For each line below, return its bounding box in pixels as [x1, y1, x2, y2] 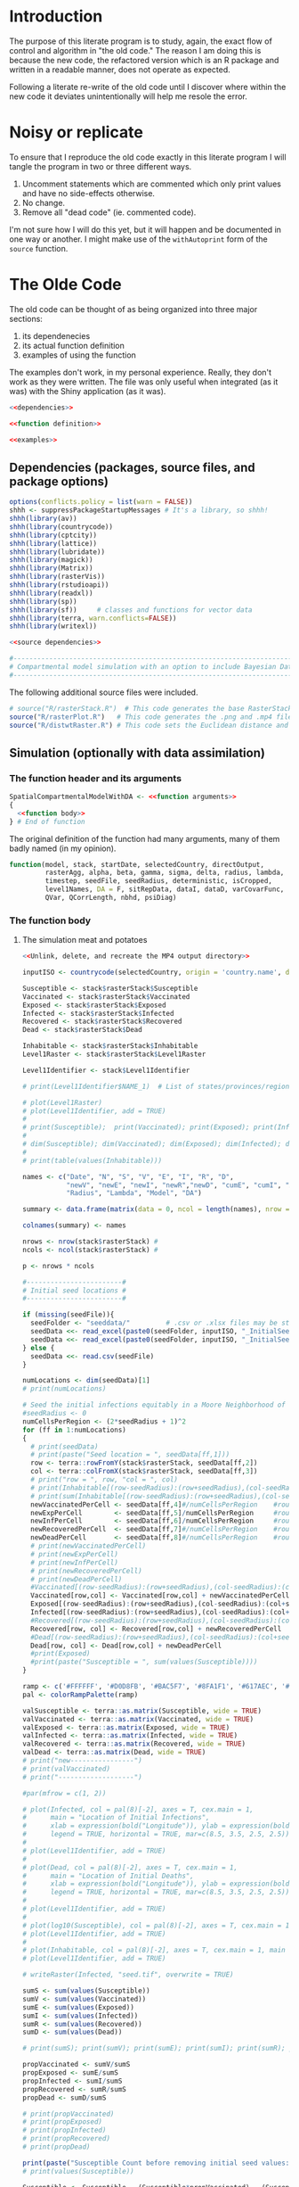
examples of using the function [21, 350, 136, 360]
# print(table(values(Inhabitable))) [21, 1156, 163, 1165]
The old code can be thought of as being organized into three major [9, 303, 258, 314]
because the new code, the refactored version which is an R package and [9, 54, 279, 65]
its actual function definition [21, 340, 125, 351]
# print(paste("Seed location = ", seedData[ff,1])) [30, 1450, 230, 1459]
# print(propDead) [21, 2142, 91, 2151]
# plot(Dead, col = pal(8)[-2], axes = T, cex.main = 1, [21, 1862, 238, 1872]
